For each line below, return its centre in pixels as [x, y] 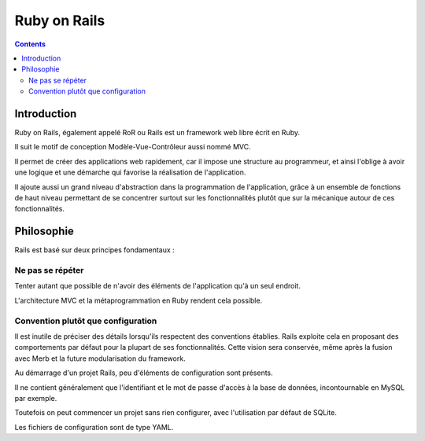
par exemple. [36, 398]
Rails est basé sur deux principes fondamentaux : [94, 250]
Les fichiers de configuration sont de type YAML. [94, 427]
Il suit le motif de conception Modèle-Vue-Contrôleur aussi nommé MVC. [133, 147]
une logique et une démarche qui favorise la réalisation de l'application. [130, 172]
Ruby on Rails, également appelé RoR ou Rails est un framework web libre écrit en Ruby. [157, 133]
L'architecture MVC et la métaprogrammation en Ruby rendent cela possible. [139, 300]
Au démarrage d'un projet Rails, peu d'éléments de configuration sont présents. [144, 373]
